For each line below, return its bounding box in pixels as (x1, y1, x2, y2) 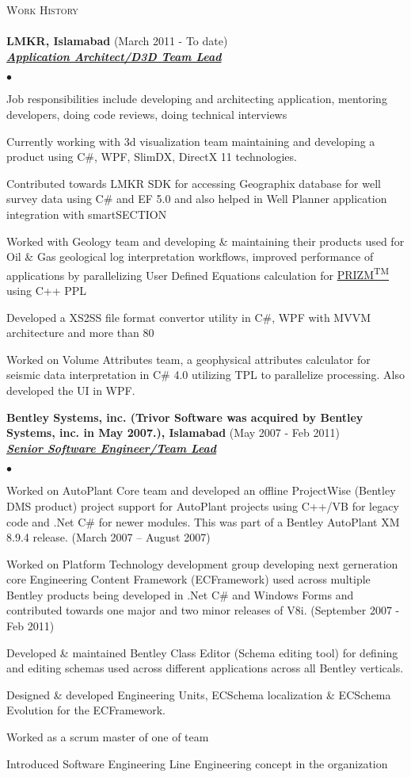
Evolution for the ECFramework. (6, 702, 166, 718)
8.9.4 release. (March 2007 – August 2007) (6, 529, 211, 545)
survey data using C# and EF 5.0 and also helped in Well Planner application (6, 190, 387, 207)
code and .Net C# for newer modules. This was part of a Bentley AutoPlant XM (6, 513, 400, 530)
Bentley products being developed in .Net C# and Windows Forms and (6, 586, 354, 603)
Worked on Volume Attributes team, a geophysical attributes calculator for (6, 350, 371, 367)
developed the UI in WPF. (6, 381, 135, 398)
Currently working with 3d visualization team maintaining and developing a (6, 132, 375, 149)
